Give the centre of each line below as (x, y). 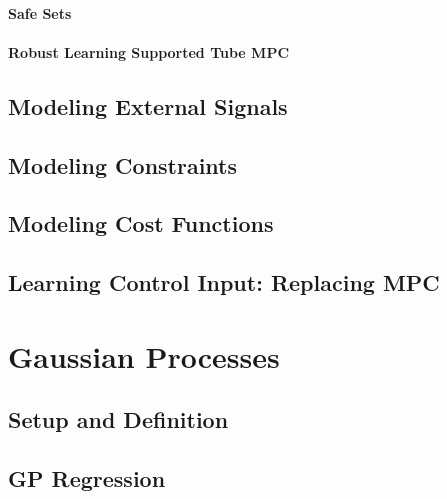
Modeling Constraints (123, 164)
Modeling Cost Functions (141, 223)
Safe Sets (40, 12)
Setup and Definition (118, 419)
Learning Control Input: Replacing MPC (224, 282)
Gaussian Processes (144, 355)
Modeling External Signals (148, 105)
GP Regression (87, 478)
